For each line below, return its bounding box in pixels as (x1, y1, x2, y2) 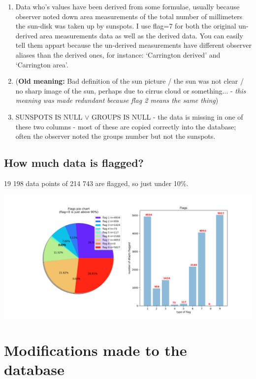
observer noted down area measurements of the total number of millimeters (15, 11, 243, 21)
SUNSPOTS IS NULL (15, 111, 83, 122)
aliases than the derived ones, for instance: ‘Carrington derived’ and (15, 49, 221, 60)
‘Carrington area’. (15, 59, 68, 69)
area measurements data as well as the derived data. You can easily (39, 30, 243, 40)
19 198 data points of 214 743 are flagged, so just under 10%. (4, 178, 189, 188)
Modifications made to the (4, 340, 187, 360)
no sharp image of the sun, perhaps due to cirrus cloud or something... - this (15, 85, 246, 95)
